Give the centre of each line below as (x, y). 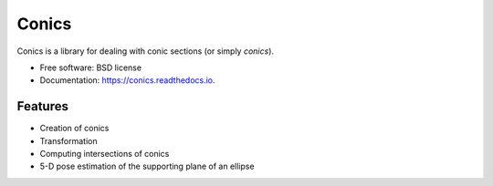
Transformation (68, 140)
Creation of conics (74, 129)
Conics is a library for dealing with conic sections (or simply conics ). (145, 51)
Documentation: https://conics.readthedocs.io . (127, 80)
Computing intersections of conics (105, 154)
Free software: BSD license (90, 67)
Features (42, 106)
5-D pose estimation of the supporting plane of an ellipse (147, 166)
